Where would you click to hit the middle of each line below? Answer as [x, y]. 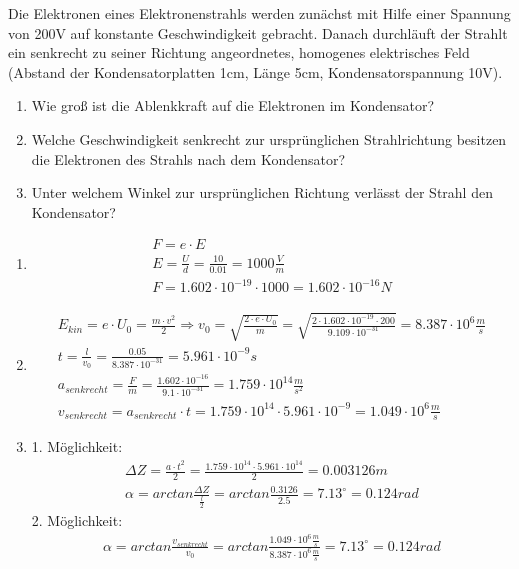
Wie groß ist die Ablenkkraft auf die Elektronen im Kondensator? [233, 105]
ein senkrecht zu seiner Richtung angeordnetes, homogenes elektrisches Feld [239, 52]
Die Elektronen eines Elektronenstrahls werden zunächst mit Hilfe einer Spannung [259, 13]
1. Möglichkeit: [77, 446]
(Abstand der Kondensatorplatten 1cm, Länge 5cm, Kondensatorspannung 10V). [255, 71]
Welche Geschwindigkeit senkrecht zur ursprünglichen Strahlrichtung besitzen [269, 138]
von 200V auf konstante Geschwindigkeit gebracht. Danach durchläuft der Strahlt [258, 32]
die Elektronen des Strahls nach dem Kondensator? [188, 158]
